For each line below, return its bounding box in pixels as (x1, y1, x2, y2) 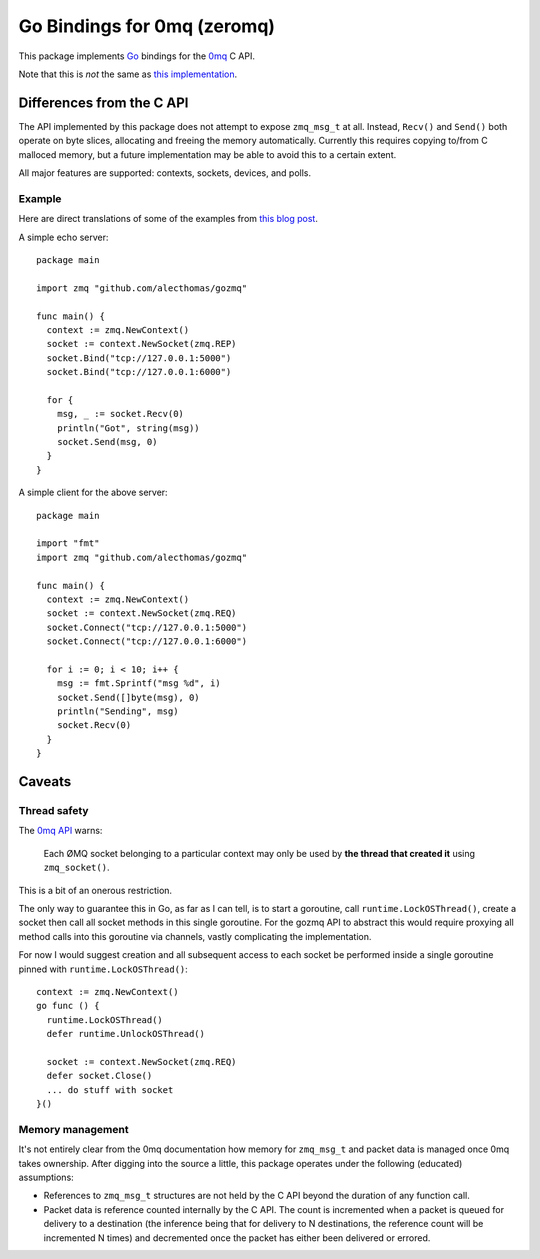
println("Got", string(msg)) (56, 422, 200, 434)
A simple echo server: (18, 231, 109, 243)
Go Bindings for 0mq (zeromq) (18, 15, 275, 37)
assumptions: (18, 1171, 74, 1183)
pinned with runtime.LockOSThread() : (18, 963, 189, 975)
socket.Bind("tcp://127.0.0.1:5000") (46, 352, 232, 364)
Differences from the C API (18, 94, 189, 111)
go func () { (36, 1000, 100, 1012)
